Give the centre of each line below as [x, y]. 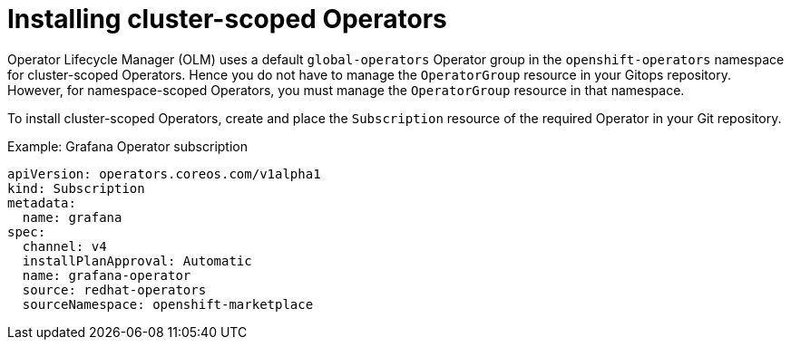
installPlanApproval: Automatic [137, 260]
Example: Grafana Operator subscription [128, 146]
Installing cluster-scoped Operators [227, 19]
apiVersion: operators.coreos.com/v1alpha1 [164, 173]
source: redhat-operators [114, 289]
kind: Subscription [76, 188]
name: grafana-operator [107, 275]
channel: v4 [64, 246]
